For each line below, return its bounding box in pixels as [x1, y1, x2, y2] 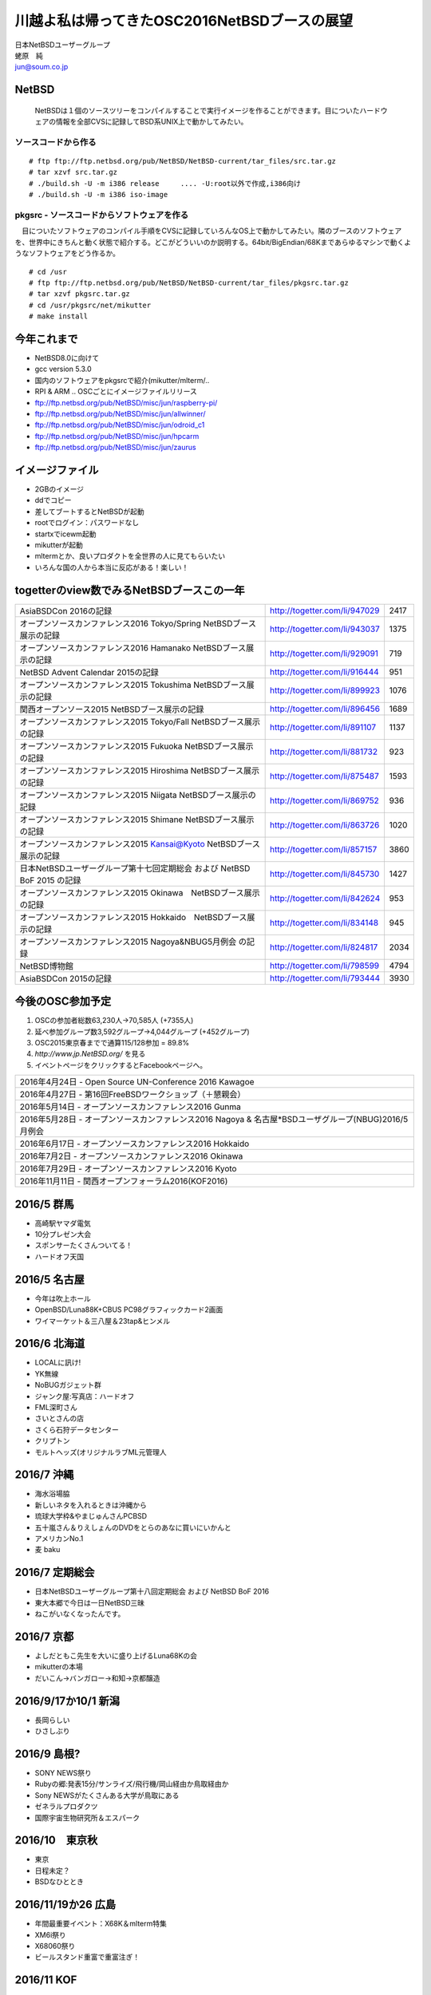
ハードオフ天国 [34, 1251, 84, 1261]
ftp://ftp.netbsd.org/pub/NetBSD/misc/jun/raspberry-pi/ [34, 397, 218, 407]
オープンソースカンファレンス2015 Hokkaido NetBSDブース [19, 911, 247, 922]
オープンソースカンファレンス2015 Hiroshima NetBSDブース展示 [19, 764, 260, 776]
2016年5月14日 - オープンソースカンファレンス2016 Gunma [19, 1101, 241, 1112]
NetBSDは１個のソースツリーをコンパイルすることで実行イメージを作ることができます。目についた [34, 105, 360, 115]
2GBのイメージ [34, 484, 84, 494]
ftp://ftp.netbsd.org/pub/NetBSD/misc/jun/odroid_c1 [34, 420, 205, 430]
